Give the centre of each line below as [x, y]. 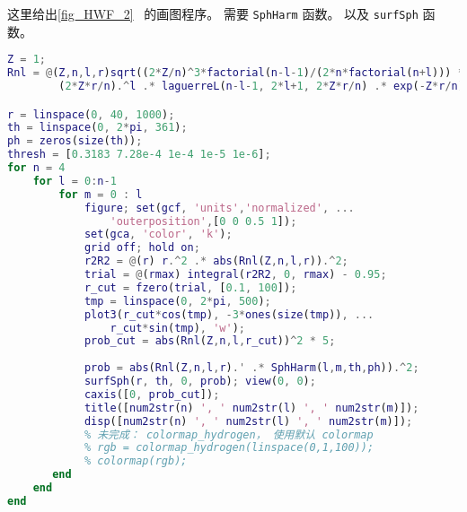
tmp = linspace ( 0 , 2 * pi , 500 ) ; [177, 301]
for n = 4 [36, 168]
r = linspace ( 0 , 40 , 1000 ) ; [91, 114]
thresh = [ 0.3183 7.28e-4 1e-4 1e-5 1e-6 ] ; [139, 155]
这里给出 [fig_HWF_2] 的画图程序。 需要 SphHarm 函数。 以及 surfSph [213, 13]
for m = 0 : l [101, 194]
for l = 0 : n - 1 [75, 181]
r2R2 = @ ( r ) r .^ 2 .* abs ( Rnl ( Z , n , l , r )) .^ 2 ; [216, 261]
